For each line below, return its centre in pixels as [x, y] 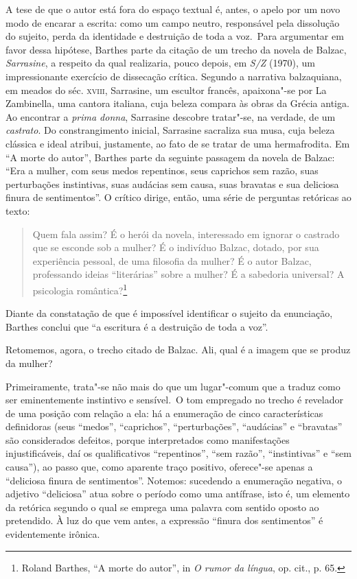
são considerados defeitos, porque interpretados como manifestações [148, 439]
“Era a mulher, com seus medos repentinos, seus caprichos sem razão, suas [162, 170]
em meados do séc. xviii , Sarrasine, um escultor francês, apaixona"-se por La [166, 90]
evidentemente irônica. [53, 534]
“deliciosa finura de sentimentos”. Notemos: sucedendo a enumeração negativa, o [174, 480]
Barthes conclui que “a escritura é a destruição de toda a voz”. [137, 326]
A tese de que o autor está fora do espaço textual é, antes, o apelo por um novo [173, 9]
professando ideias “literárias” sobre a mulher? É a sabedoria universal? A [188, 274]
